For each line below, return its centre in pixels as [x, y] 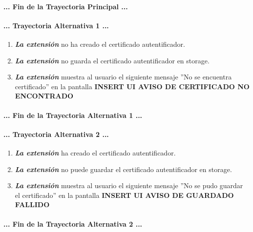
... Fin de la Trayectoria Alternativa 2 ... [73, 223]
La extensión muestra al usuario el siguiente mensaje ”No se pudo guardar [129, 185]
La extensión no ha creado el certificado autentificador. [100, 44]
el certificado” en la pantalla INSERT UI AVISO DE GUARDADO [124, 195]
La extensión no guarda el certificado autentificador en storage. [112, 60]
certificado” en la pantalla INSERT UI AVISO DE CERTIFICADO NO [132, 86]
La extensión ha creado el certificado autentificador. [95, 152]
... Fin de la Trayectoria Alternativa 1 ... [73, 115]
